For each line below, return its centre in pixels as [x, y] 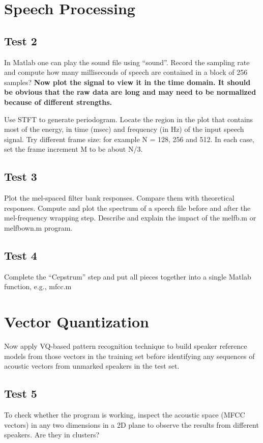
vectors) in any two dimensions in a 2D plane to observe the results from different [131, 424]
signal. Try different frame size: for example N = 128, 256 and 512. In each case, [129, 139]
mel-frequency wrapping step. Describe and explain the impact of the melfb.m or [130, 218]
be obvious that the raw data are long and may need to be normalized [130, 92]
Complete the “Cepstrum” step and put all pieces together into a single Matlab [128, 276]
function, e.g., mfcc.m [38, 286]
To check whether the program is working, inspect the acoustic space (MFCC [125, 414]
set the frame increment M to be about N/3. [74, 149]
